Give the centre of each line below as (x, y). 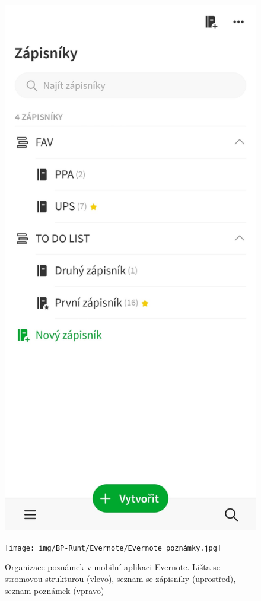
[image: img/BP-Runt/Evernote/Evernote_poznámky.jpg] (113, 548)
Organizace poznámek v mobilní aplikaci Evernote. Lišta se (113, 567)
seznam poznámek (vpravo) (55, 590)
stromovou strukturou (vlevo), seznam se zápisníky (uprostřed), (120, 578)
